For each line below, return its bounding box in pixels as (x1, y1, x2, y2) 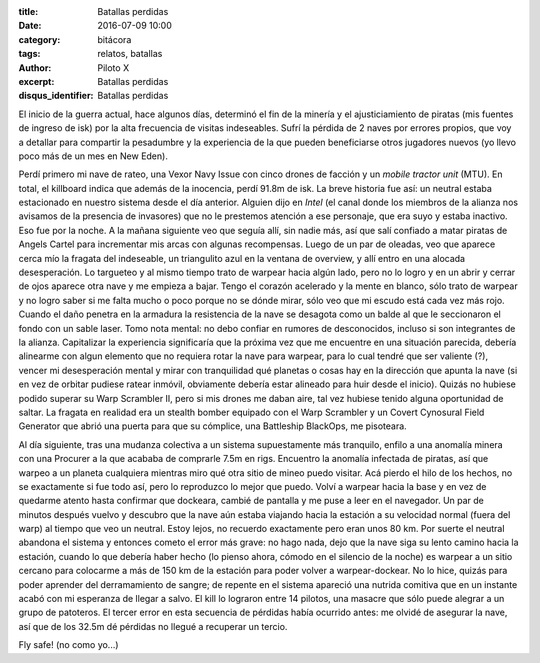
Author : (18, 61, 52, 74)
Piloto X (97, 61, 130, 74)
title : (18, 6, 39, 17)
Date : (18, 20, 42, 32)
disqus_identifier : (18, 90, 94, 102)
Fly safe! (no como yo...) (18, 639, 119, 651)
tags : (18, 48, 41, 60)
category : (18, 33, 61, 45)
